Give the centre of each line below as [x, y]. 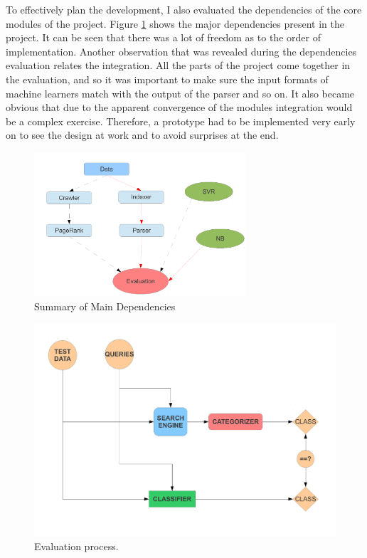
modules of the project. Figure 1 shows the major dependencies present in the [175, 23]
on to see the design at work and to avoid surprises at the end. [142, 135]
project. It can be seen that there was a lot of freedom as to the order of [163, 37]
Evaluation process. [76, 546]
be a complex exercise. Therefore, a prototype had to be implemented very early [181, 121]
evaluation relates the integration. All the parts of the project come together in [178, 65]
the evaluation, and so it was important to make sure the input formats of [167, 79]
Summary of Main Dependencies [105, 306]
